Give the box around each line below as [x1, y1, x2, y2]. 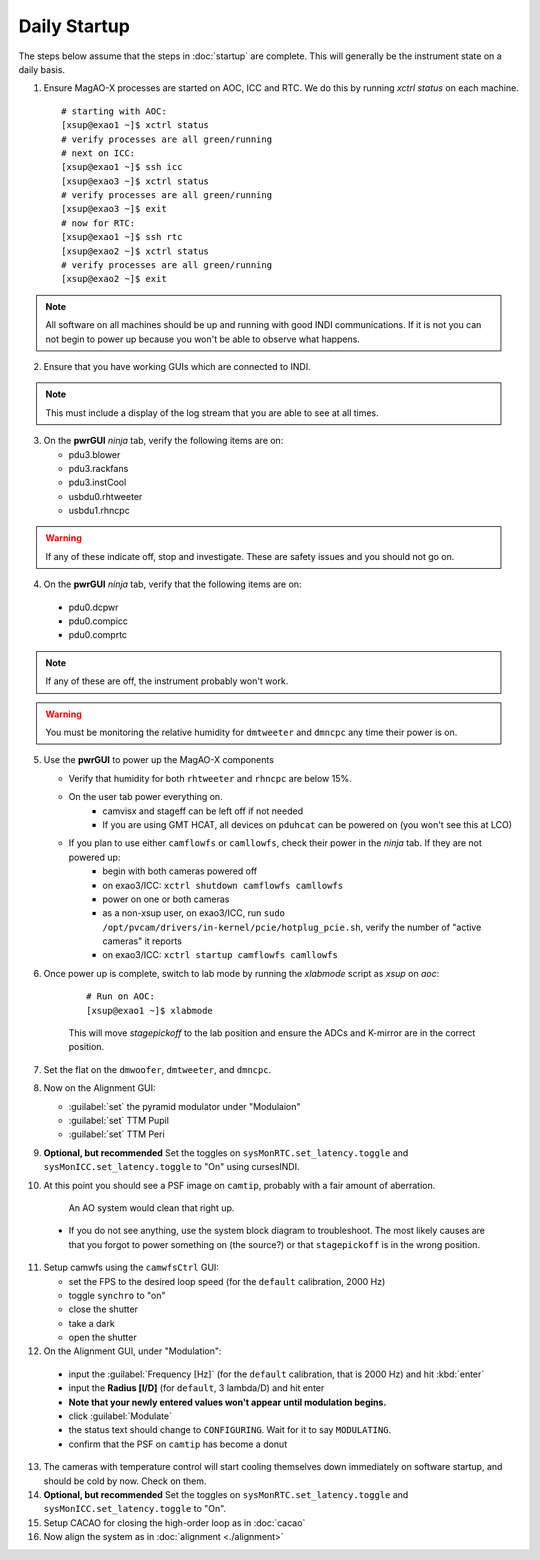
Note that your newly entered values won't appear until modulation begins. [68, 1396, 387, 1408]
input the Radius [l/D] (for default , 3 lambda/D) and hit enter [68, 1382, 325, 1394]
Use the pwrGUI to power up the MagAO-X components [43, 754, 275, 766]
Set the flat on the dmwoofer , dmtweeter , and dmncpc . [43, 1063, 272, 1075]
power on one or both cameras [102, 893, 230, 905]
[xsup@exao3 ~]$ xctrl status [61, 175, 210, 187]
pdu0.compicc [68, 615, 129, 627]
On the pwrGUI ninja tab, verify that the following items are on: [43, 578, 302, 590]
